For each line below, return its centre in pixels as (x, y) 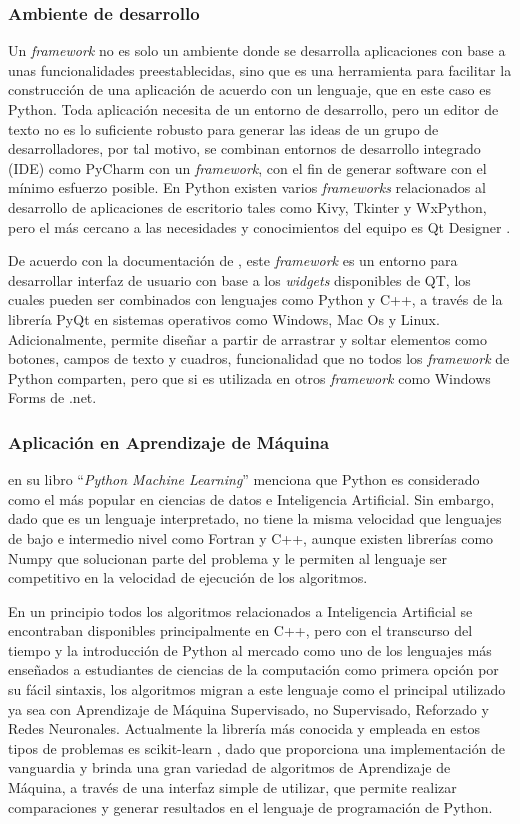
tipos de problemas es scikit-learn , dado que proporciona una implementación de (257, 747)
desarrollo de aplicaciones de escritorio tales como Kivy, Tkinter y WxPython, (247, 206)
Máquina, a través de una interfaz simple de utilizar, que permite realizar (232, 787)
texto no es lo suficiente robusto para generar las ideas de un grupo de (223, 128)
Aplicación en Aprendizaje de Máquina (169, 441)
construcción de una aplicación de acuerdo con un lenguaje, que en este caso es (249, 89)
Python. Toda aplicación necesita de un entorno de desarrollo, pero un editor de (253, 109)
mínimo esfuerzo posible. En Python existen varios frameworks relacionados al (247, 187)
